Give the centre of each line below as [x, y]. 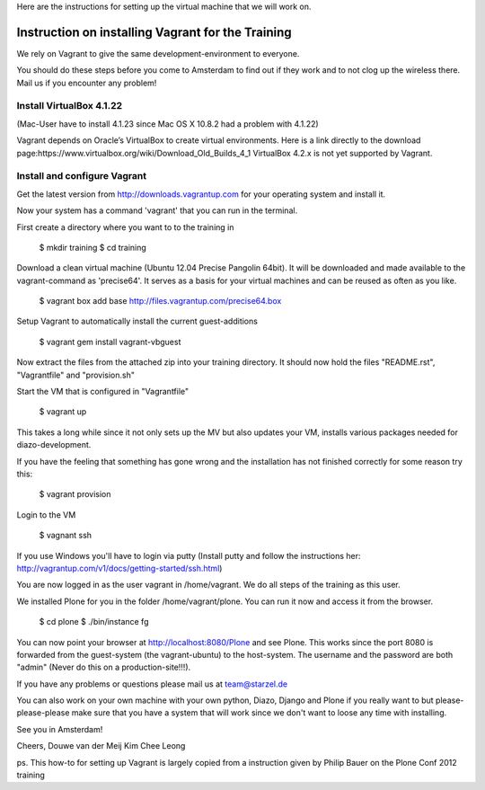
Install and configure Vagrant [82, 176]
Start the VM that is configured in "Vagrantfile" [103, 392]
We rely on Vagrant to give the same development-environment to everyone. [158, 53]
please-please [43, 713]
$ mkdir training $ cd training [93, 247]
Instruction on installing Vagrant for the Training [154, 32]
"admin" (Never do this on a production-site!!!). [104, 667]
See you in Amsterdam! [60, 729]
